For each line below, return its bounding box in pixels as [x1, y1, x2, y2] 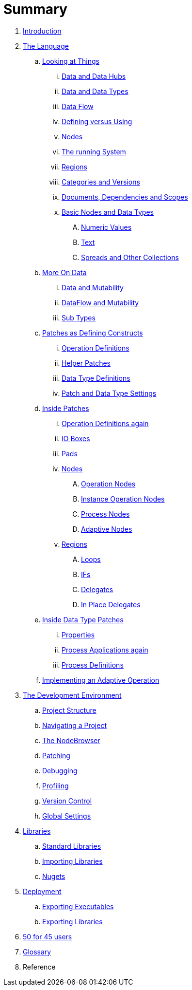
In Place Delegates [81, 600, 141, 609]
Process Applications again [62, 645, 148, 654]
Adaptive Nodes [81, 524, 132, 533]
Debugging [42, 766, 78, 775]
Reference [23, 962, 56, 971]
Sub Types [62, 313, 96, 322]
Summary [3, 1, 67, 18]
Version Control [42, 796, 92, 805]
